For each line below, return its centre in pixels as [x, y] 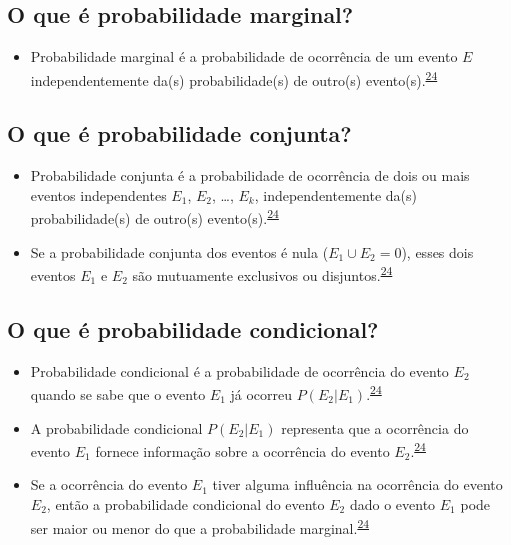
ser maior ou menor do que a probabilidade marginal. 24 [200, 526]
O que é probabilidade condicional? [193, 328]
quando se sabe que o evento [118, 393]
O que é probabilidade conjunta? [179, 133]
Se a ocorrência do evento [109, 484]
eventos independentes [98, 194]
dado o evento [392, 504]
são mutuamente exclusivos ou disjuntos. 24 [262, 273]
